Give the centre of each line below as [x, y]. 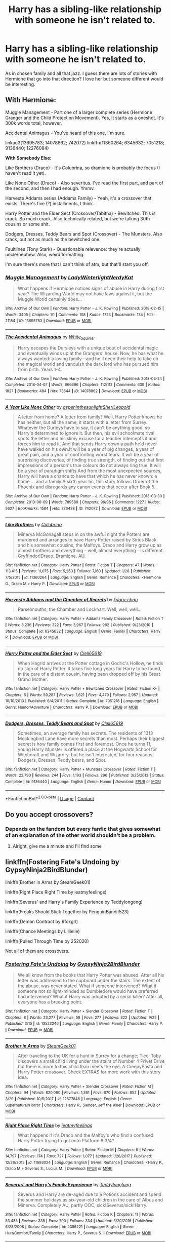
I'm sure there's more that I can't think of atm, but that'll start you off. [77, 264]
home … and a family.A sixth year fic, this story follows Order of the [88, 481]
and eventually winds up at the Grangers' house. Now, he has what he [91, 353]
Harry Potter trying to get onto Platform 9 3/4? [66, 1141]
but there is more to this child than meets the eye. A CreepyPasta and [90, 1066]
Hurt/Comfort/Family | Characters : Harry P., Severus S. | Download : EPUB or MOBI [78, 1233]
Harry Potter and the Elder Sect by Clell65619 [54, 653]
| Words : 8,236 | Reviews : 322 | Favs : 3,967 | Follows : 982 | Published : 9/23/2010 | [79, 625]
